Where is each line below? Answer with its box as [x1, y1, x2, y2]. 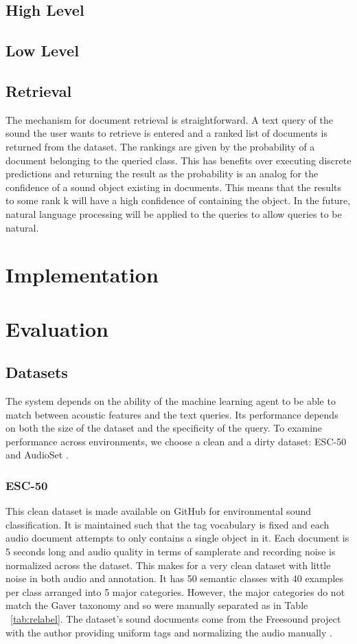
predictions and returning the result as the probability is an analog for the [5, 166, 319, 181]
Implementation [5, 260, 159, 289]
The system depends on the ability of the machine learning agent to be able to [5, 394, 336, 408]
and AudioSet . [5, 447, 69, 462]
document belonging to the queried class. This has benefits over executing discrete [5, 153, 352, 167]
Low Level [5, 40, 79, 61]
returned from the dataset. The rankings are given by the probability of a [5, 139, 315, 153]
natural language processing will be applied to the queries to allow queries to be [5, 206, 342, 221]
